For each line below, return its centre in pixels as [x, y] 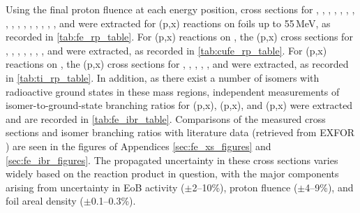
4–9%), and [329, 187]
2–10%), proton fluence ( [245, 187]
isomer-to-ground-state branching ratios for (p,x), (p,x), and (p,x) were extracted [179, 105]
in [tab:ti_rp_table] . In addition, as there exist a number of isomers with [163, 77]
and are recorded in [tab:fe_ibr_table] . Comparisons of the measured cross [166, 118]
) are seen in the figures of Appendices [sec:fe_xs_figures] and [138, 146]
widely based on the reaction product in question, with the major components [172, 174]
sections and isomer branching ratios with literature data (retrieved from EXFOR [180, 132]
